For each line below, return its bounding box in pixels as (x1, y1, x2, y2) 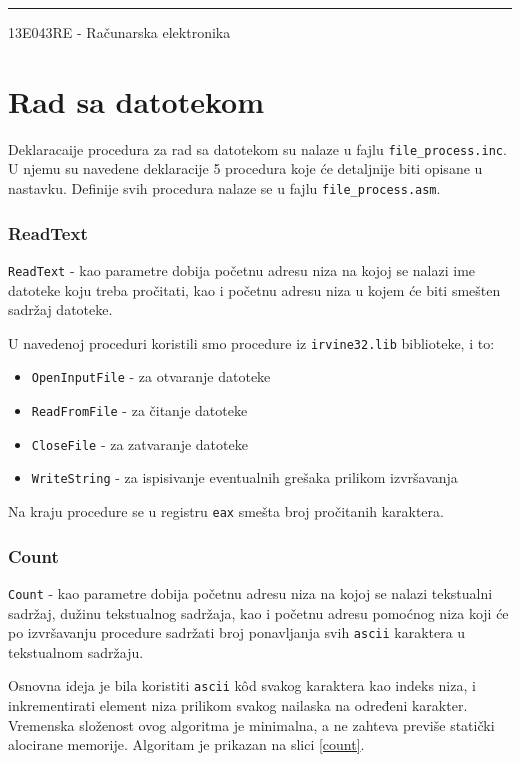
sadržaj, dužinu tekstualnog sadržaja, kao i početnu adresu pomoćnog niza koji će (8, 602, 509, 623)
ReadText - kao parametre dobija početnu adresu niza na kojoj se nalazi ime (8, 259, 476, 280)
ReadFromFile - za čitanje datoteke (31, 400, 248, 420)
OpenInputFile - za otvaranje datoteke (31, 366, 271, 387)
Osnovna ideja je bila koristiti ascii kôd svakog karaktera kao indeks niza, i (8, 675, 476, 696)
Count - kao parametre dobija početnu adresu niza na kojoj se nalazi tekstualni (8, 582, 493, 603)
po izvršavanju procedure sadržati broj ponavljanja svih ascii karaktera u (8, 622, 466, 643)
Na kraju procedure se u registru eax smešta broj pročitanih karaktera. (8, 500, 444, 521)
